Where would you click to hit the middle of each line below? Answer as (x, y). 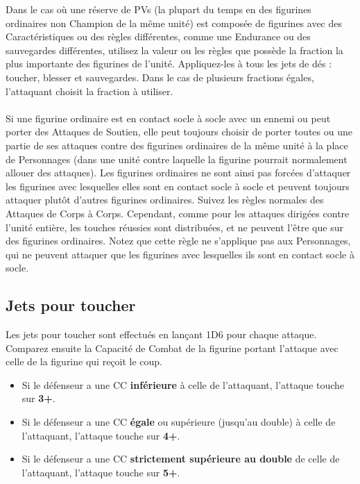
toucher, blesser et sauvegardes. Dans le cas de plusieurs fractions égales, (160, 77)
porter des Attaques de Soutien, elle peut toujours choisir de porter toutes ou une (179, 132)
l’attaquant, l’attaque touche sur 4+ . (101, 435)
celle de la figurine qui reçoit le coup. (84, 361)
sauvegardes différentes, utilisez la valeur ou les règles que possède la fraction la (174, 50)
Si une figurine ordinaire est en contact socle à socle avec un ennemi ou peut (168, 118)
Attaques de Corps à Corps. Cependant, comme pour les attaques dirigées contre (178, 213)
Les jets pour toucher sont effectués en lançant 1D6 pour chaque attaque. (161, 334)
